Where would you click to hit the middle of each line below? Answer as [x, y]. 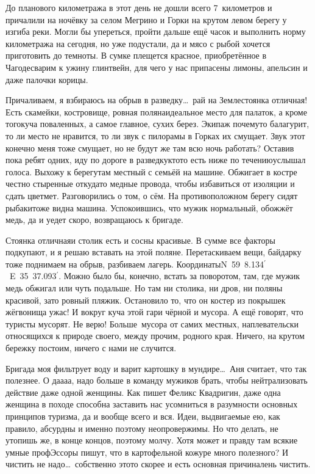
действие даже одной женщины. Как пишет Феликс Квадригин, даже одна [143, 392]
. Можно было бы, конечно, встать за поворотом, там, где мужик [179, 276]
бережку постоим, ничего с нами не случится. [91, 348]
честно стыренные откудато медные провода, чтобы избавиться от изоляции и [150, 184]
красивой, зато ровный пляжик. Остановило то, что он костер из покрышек [146, 300]
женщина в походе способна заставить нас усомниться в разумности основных [152, 404]
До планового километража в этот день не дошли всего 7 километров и [139, 7]
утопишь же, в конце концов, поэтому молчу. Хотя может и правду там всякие [152, 440]
